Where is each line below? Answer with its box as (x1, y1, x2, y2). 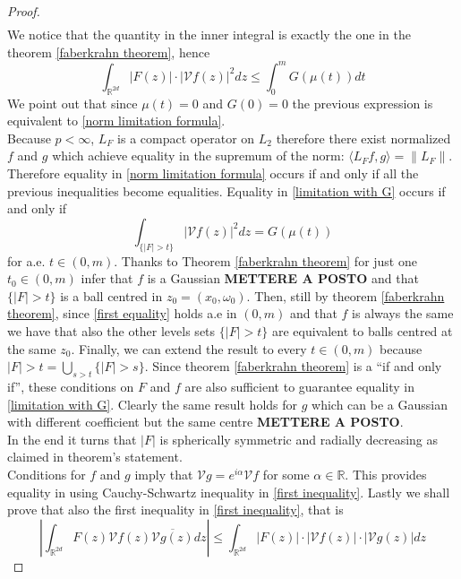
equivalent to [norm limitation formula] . (7, 111, 226, 130)
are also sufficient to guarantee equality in (184, 376, 414, 395)
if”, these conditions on (7, 376, 134, 395)
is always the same (352, 304, 454, 323)
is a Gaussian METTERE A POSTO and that (147, 269, 419, 288)
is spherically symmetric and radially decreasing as (159, 429, 439, 448)
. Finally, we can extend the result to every (71, 339, 307, 358)
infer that (81, 269, 133, 288)
